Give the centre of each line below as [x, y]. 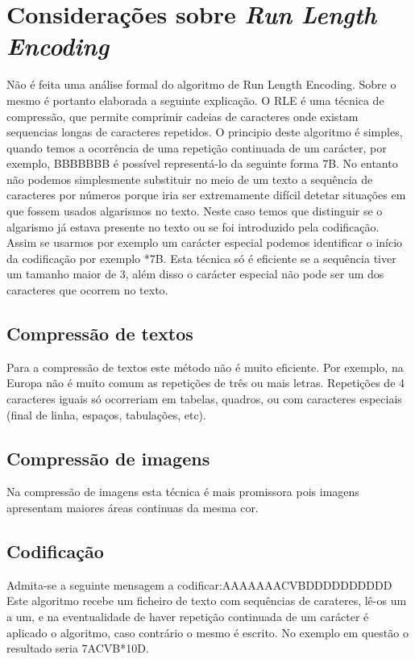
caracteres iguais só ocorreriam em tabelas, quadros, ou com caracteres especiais [204, 399]
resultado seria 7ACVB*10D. [78, 648]
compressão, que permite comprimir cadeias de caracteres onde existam [183, 116]
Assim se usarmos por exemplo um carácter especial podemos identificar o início [205, 242]
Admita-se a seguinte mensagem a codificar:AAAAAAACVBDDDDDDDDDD [199, 584]
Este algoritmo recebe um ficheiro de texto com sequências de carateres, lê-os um [207, 601]
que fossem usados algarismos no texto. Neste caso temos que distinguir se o [195, 211]
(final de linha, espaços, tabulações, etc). [106, 414]
